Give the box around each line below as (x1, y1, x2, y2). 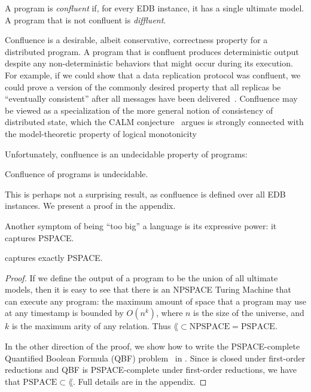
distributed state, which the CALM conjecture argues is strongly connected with (5, 116, 304, 128)
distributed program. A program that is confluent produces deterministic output (5, 45, 299, 57)
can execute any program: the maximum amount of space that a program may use (5, 294, 306, 307)
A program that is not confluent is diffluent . (5, 13, 166, 26)
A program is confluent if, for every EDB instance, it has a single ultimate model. (5, 2, 304, 14)
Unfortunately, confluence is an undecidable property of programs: (5, 147, 248, 160)
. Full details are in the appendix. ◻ (72, 375, 207, 387)
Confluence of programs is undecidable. (5, 168, 148, 180)
